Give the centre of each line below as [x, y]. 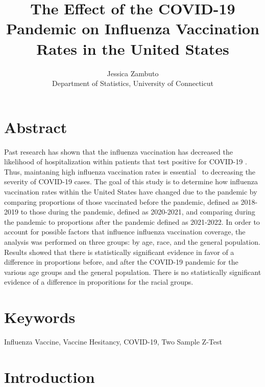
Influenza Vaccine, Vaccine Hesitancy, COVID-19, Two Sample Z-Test [113, 342]
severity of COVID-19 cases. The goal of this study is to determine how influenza [131, 181]
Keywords [40, 317]
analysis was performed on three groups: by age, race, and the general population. [132, 241]
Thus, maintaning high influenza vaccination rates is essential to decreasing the [130, 171]
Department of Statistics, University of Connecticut [133, 83]
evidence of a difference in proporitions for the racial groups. [99, 282]
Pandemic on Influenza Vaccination [133, 28]
